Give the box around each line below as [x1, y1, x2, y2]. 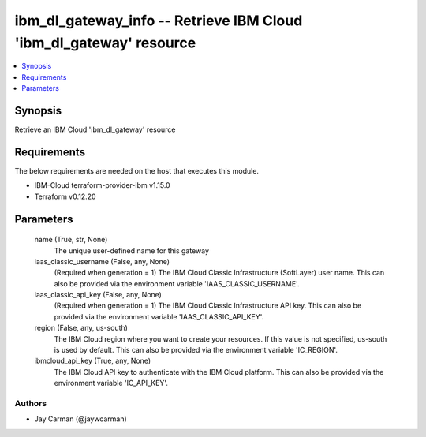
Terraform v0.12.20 [34, 192, 96, 201]
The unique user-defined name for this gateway [54, 245, 209, 256]
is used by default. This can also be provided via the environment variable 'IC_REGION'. [54, 345, 338, 355]
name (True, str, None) [34, 235, 108, 245]
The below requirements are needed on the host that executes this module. [14, 166, 260, 175]
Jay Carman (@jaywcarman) [34, 414, 128, 424]
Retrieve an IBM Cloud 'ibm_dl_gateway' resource [14, 125, 176, 134]
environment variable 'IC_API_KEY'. [54, 379, 169, 388]
